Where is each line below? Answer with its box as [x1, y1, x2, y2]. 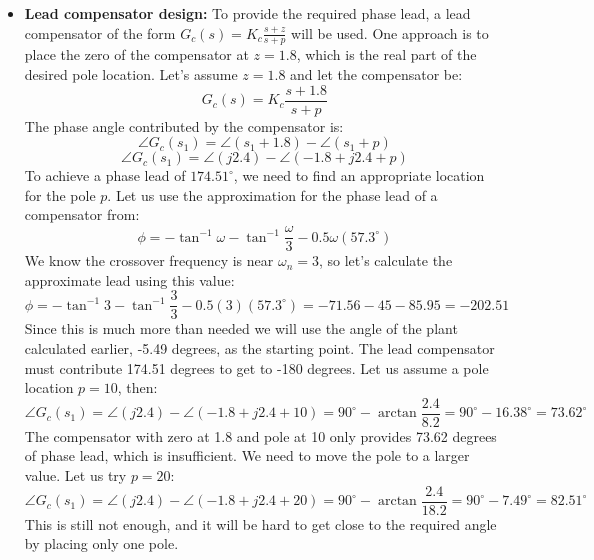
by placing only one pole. [24, 533, 179, 554]
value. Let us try [24, 464, 127, 485]
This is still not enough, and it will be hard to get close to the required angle [24, 513, 497, 534]
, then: [117, 377, 158, 398]
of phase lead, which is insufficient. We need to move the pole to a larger [24, 445, 470, 466]
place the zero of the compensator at [24, 44, 249, 65]
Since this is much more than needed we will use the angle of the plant [24, 318, 458, 339]
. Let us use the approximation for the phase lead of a [107, 184, 438, 205]
